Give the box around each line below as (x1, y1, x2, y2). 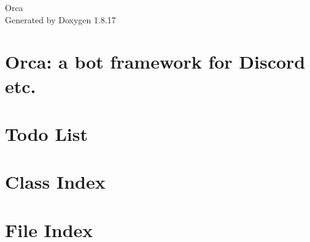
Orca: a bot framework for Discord (5, 49, 306, 74)
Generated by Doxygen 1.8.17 (5, 13, 116, 26)
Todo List (5, 121, 88, 146)
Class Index (5, 169, 106, 194)
